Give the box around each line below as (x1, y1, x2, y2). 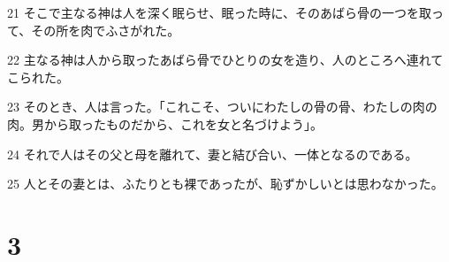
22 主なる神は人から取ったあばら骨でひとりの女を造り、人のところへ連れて (7, 50, 444, 69)
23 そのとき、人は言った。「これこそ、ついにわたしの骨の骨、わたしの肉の (7, 97, 438, 116)
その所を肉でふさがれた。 (31, 20, 180, 39)
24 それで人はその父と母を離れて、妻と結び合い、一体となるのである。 (7, 144, 418, 163)
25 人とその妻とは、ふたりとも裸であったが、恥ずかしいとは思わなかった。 (7, 174, 444, 193)
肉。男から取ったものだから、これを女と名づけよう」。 (7, 114, 323, 133)
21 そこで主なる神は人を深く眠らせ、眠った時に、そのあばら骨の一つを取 (7, 4, 431, 21)
